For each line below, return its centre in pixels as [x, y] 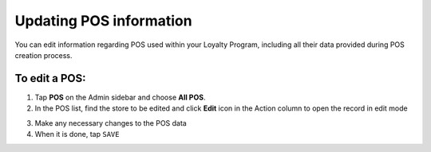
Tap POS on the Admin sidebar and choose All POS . [120, 97]
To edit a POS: [51, 78]
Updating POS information [103, 21]
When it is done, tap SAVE [77, 134]
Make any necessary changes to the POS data [111, 123]
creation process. [43, 55]
